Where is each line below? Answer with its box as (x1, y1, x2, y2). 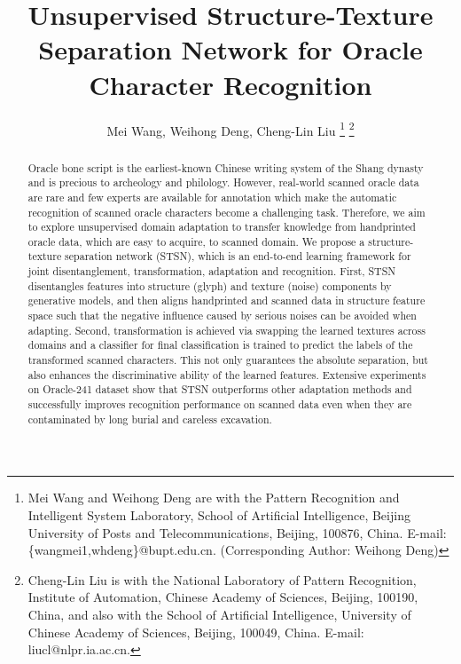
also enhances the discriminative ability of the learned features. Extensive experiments (27, 367, 426, 382)
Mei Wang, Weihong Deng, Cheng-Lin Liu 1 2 (106, 118, 355, 139)
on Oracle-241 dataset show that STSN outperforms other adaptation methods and (27, 382, 412, 397)
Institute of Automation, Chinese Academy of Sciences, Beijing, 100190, (27, 588, 418, 606)
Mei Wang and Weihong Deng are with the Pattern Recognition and (27, 488, 400, 507)
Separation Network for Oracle (38, 31, 423, 67)
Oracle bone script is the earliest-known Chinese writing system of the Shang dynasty (27, 160, 424, 175)
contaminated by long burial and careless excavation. (27, 411, 272, 426)
